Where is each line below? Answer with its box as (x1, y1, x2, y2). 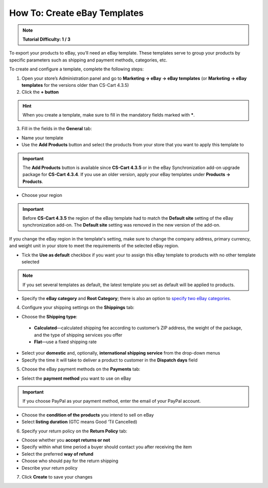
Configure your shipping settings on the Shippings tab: (21, 305, 134, 310)
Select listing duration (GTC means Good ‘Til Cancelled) (21, 419, 137, 425)
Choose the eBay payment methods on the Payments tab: (21, 366, 141, 372)
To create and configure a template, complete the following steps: (9, 66, 144, 72)
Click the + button (21, 89, 59, 95)
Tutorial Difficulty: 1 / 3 (22, 36, 70, 42)
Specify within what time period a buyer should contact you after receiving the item (21, 444, 192, 450)
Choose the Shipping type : (21, 313, 77, 319)
